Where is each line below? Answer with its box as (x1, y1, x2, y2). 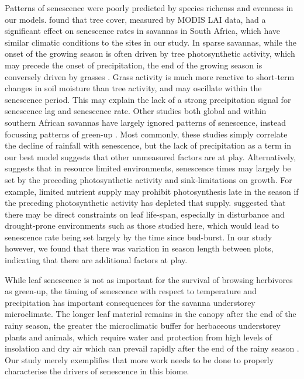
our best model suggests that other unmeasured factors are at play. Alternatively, (5, 150, 296, 163)
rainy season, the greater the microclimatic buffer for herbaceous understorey (5, 319, 281, 332)
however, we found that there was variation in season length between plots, (5, 242, 274, 254)
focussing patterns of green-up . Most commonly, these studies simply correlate (5, 128, 288, 140)
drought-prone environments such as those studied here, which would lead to (5, 219, 279, 232)
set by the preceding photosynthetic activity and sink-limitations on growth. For (5, 173, 292, 185)
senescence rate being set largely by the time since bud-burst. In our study (5, 230, 272, 243)
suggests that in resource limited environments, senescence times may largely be (5, 162, 291, 174)
